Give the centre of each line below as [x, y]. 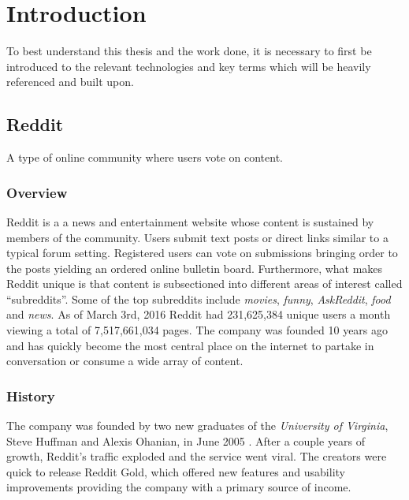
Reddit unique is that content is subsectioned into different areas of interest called [204, 284]
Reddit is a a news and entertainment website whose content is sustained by [190, 221]
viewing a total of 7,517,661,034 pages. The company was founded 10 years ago [197, 330]
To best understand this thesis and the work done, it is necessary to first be [189, 51]
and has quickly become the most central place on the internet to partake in [190, 345]
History [31, 396]
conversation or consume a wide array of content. [125, 361]
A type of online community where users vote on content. [145, 157]
